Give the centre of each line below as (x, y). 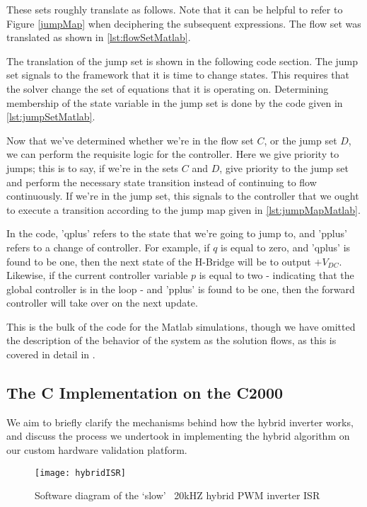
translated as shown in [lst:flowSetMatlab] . (99, 37)
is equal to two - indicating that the (276, 275)
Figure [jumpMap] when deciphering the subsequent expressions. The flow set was (184, 23)
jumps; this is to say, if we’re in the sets (93, 167)
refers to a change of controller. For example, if (108, 247)
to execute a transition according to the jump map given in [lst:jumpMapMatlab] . (183, 209)
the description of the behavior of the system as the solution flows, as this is (171, 340)
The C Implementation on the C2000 (145, 393)
